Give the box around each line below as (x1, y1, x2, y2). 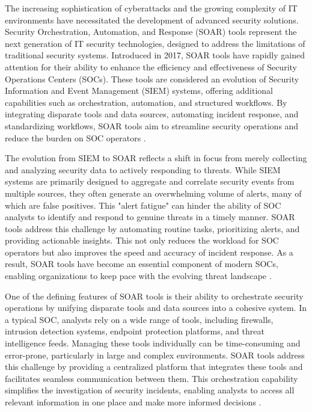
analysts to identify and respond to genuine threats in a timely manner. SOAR (5, 211, 295, 223)
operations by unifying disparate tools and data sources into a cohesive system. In (5, 301, 307, 314)
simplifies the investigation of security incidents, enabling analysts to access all (5, 384, 295, 396)
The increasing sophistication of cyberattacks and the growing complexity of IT (5, 2, 298, 14)
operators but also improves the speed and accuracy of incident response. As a (5, 245, 293, 258)
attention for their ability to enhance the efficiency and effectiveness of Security (5, 60, 297, 73)
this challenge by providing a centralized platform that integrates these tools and (5, 360, 303, 373)
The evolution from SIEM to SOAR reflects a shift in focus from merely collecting (5, 152, 307, 164)
